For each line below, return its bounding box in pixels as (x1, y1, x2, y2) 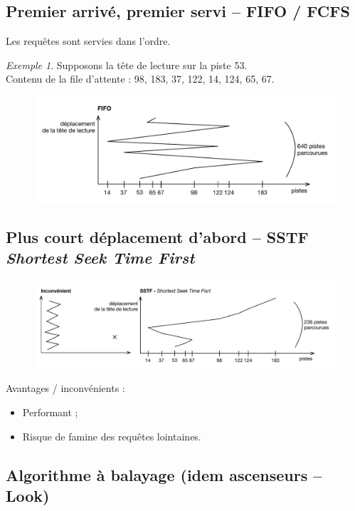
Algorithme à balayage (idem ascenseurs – (6, 463, 322, 485)
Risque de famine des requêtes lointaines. (22, 428, 201, 443)
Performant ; (22, 404, 78, 419)
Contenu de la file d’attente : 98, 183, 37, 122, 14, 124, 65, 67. (6, 71, 275, 86)
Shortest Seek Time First (6, 247, 195, 269)
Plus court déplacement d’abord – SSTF (6, 226, 309, 248)
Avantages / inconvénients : (6, 381, 125, 396)
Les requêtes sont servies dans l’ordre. (6, 33, 171, 48)
